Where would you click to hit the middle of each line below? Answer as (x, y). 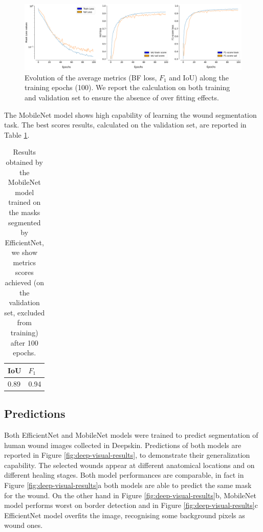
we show (25, 252)
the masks (25, 212)
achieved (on (25, 282)
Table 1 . (17, 134)
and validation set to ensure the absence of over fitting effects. (122, 97)
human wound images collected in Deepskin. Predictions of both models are (123, 445)
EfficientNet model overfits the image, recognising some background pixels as (125, 515)
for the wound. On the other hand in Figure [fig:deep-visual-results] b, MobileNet (130, 495)
